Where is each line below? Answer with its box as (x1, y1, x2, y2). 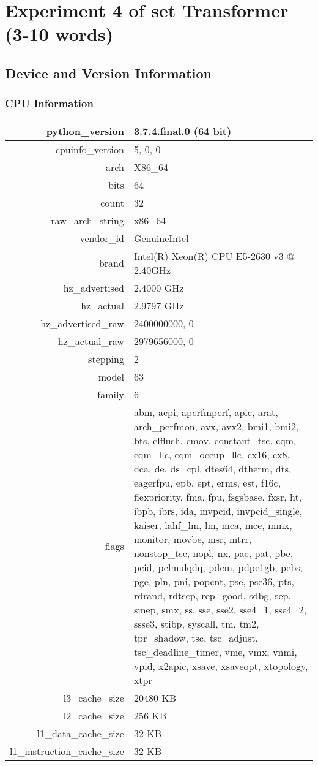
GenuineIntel (133, 230, 189, 245)
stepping (88, 351, 124, 366)
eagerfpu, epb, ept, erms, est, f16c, (133, 475, 281, 490)
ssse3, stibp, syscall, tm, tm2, (133, 616, 259, 631)
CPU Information (5, 96, 94, 111)
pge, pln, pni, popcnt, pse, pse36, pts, (133, 574, 294, 588)
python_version (46, 123, 124, 138)
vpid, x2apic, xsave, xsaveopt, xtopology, (133, 658, 308, 673)
